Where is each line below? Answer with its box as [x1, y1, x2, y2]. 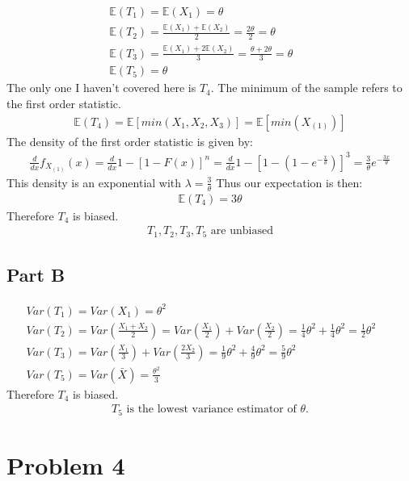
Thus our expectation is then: [216, 174, 363, 190]
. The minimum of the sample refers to [210, 79, 403, 96]
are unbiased [210, 225, 273, 237]
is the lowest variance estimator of [126, 404, 297, 416]
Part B [6, 262, 65, 287]
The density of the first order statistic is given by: [6, 132, 253, 149]
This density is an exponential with [6, 174, 182, 190]
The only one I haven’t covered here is [6, 79, 196, 96]
